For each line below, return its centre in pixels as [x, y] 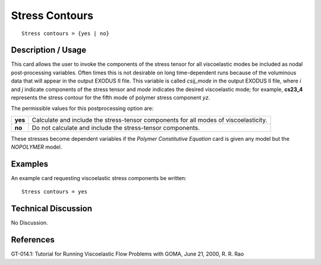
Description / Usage [48, 50]
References [33, 240]
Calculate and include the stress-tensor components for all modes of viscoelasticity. [150, 120]
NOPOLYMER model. [37, 147]
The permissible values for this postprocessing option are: [82, 108]
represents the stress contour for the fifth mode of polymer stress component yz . [111, 97]
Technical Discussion [51, 209]
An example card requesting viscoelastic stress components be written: [99, 178]
